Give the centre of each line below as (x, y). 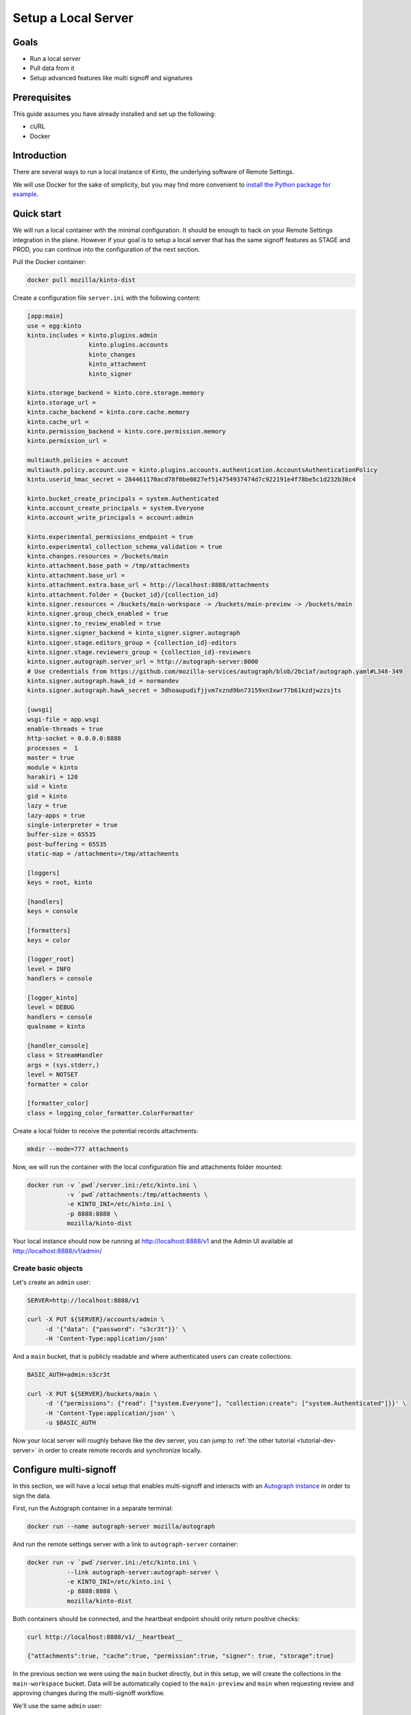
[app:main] (45, 316)
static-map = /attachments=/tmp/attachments (103, 854)
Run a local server (55, 59)
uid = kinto (47, 786)
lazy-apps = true (56, 815)
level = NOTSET (52, 1075)
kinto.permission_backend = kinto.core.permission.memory (126, 431)
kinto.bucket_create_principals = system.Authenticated (123, 498)
